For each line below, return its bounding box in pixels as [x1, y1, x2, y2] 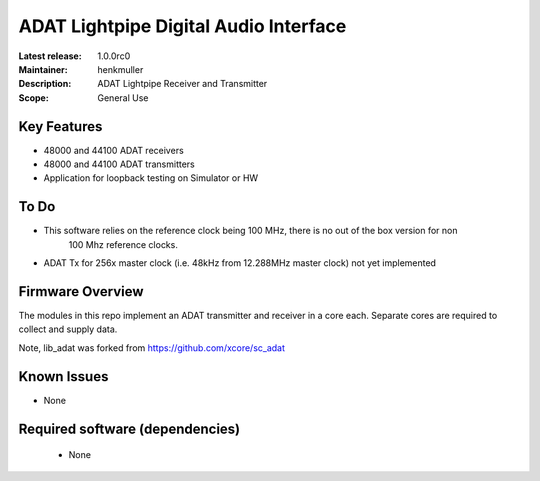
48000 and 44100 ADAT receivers [43, 144, 184, 156]
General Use [97, 91, 149, 104]
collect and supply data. [18, 323, 118, 335]
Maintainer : [18, 63, 69, 75]
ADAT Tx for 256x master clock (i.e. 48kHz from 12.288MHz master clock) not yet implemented [43, 257, 437, 269]
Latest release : [18, 50, 82, 62]
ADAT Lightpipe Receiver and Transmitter [97, 78, 268, 90]
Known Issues [18, 368, 109, 385]
